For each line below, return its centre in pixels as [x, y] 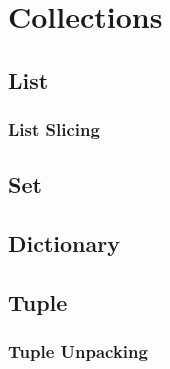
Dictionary [64, 243]
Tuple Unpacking [78, 351]
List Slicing [54, 129]
